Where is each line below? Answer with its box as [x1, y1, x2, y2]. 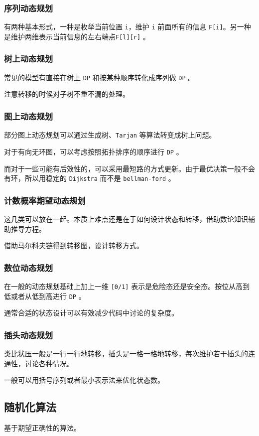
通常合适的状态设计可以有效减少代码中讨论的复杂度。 [4, 307, 178, 318]
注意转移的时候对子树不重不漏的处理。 [4, 89, 129, 99]
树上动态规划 [4, 52, 53, 65]
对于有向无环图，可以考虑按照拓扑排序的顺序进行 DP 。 [4, 146, 183, 156]
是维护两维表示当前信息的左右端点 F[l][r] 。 [4, 31, 150, 41]
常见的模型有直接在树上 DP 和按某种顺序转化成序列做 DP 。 [4, 72, 195, 82]
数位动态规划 [4, 261, 53, 274]
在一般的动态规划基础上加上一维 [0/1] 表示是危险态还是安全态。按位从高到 [4, 281, 250, 291]
